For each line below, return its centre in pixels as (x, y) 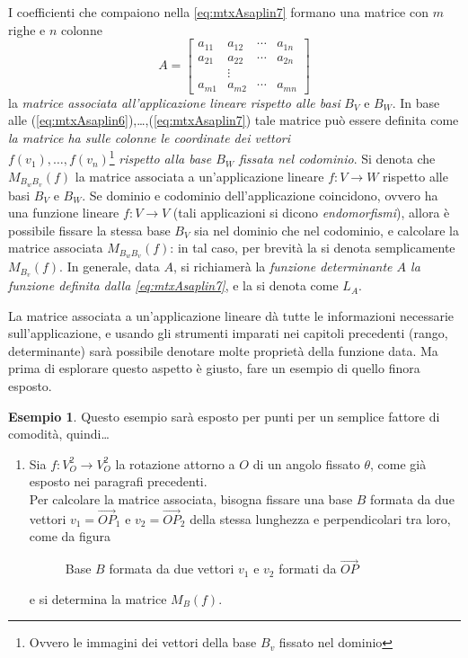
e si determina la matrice (98, 598)
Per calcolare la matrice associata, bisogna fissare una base (191, 499)
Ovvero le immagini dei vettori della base (143, 642)
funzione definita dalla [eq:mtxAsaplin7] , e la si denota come (173, 285)
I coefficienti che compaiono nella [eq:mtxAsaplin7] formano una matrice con (218, 12)
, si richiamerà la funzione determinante (283, 267)
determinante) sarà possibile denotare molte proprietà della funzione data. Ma (223, 350)
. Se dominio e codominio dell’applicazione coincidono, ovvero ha (260, 195)
